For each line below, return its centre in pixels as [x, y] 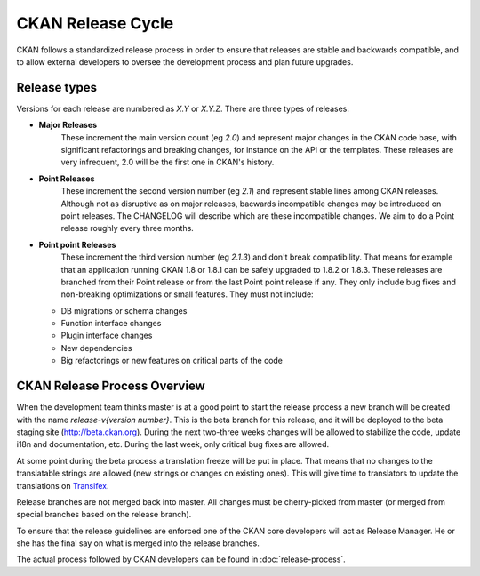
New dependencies [96, 348]
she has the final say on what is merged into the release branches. [138, 543]
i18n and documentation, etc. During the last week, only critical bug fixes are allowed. [173, 444]
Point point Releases [77, 244]
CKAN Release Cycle [95, 23]
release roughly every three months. [128, 228]
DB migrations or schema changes [124, 310]
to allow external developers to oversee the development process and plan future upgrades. [185, 61]
